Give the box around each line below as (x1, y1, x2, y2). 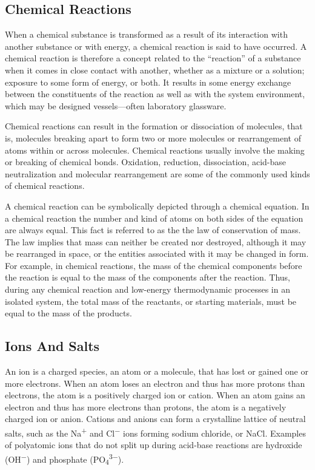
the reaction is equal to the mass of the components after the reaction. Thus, (5, 271, 291, 284)
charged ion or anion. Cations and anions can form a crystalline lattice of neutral (5, 412, 306, 425)
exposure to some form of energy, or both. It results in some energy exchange (5, 75, 291, 88)
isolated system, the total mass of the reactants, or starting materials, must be (5, 295, 297, 307)
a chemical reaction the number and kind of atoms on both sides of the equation (5, 211, 303, 224)
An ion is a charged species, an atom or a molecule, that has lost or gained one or (5, 365, 308, 378)
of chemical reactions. (5, 179, 85, 192)
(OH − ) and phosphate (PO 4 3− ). (5, 451, 124, 467)
